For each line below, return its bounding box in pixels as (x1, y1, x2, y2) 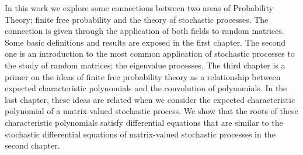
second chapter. (5, 139, 60, 151)
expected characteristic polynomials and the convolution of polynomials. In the (5, 82, 287, 94)
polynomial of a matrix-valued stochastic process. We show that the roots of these (5, 105, 298, 117)
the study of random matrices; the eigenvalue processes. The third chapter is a (5, 58, 285, 71)
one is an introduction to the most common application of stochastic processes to (5, 47, 295, 60)
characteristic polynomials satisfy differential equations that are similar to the (5, 116, 283, 128)
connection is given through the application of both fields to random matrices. (5, 25, 284, 37)
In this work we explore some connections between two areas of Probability (5, 2, 273, 13)
